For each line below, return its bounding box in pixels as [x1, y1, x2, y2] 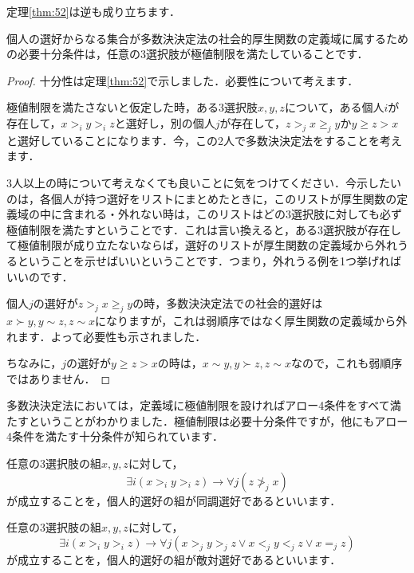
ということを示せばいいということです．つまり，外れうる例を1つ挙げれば [17, 252, 402, 269]
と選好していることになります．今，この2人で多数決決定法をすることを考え [6, 131, 403, 148]
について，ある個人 [284, 99, 384, 116]
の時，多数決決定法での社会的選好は [132, 295, 323, 312]
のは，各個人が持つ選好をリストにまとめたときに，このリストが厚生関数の [6, 190, 397, 206]
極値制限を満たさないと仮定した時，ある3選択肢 [6, 99, 258, 116]
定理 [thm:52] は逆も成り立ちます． [6, 3, 181, 19]
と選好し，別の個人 [114, 114, 215, 131]
